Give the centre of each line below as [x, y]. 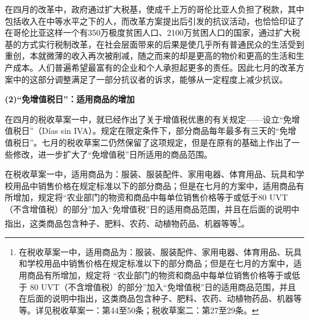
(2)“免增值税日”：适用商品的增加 [70, 99]
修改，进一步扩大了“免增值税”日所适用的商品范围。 [113, 154]
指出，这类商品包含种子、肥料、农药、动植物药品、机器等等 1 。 [127, 222]
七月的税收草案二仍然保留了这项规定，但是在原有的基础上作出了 [167, 142]
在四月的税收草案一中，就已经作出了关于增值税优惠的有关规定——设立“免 [148, 119]
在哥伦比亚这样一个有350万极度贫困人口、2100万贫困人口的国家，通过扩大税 [152, 32]
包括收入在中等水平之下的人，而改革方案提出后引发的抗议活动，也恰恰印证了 [154, 21]
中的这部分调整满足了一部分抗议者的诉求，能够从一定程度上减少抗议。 [150, 79]
